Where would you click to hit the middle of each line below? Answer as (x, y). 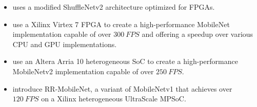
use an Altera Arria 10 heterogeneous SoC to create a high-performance (125, 61)
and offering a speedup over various (197, 34)
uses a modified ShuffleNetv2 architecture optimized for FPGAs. (114, 7)
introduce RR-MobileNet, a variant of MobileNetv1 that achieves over (122, 88)
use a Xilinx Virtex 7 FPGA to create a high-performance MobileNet (121, 24)
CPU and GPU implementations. (65, 44)
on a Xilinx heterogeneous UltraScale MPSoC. (114, 99)
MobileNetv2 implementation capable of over (83, 71)
